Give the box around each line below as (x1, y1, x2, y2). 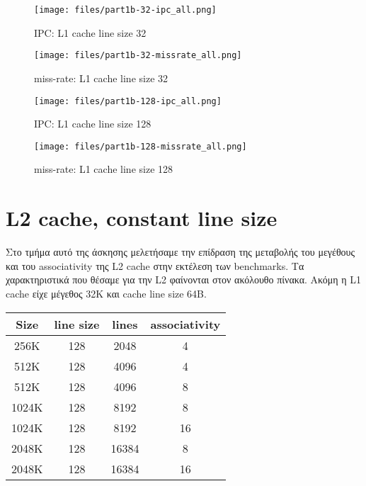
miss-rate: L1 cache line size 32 (34, 70, 168, 85)
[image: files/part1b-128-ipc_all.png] (34, 96, 222, 106)
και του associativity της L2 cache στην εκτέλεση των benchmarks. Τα (6, 258, 304, 273)
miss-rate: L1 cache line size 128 (34, 162, 173, 176)
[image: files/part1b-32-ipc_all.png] (34, 5, 217, 15)
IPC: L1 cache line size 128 (34, 116, 151, 131)
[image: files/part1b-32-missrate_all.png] (34, 50, 242, 61)
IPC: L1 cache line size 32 (34, 25, 147, 40)
